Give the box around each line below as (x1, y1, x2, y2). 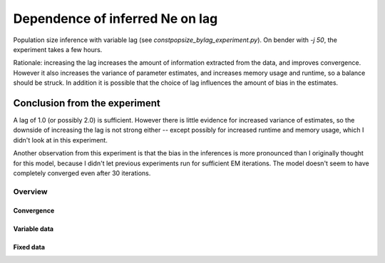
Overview (13, 186, 48, 196)
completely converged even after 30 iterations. (13, 168, 151, 177)
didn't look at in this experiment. (13, 135, 108, 144)
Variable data (13, 225, 53, 233)
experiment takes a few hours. (13, 45, 103, 53)
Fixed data (13, 242, 46, 251)
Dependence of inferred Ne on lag (13, 11, 218, 26)
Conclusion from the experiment (13, 97, 160, 109)
